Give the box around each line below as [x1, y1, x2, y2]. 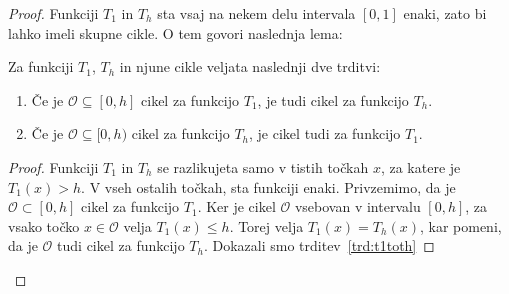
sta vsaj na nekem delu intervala [157, 3, 356, 23]
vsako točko [8, 215, 80, 236]
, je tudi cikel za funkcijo [257, 89, 409, 110]
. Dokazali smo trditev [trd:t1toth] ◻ [203, 235, 435, 256]
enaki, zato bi [403, 3, 487, 23]
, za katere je [380, 156, 461, 177]
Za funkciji [8, 56, 74, 77]
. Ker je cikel [197, 196, 276, 217]
